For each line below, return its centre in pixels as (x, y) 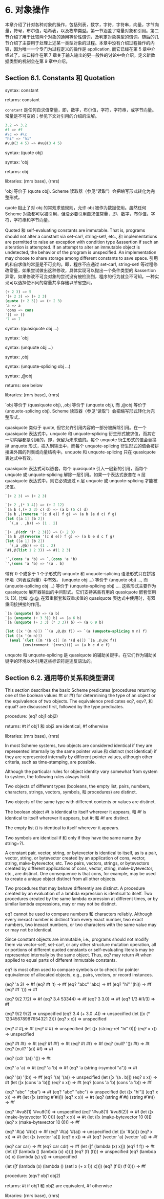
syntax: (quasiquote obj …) (32, 329)
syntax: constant (22, 90)
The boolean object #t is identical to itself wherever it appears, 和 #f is (76, 812)
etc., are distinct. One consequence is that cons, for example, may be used (81, 873)
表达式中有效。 (20, 458)
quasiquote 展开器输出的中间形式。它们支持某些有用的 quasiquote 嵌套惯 (79, 592)
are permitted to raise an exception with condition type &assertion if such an (82, 242)
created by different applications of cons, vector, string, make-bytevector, (79, 868)
